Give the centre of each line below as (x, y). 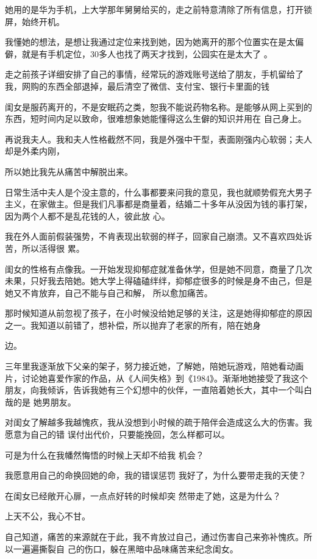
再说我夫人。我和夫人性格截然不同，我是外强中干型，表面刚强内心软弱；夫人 (158, 139)
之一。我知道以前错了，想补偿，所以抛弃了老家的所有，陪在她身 (133, 325)
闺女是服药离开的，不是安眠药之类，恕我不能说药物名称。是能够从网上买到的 (158, 106)
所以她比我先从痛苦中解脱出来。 (69, 171)
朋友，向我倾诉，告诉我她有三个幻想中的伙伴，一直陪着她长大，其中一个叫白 (158, 390)
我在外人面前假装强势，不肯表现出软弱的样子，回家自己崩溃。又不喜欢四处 (154, 236)
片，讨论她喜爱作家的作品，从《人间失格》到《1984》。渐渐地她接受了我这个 (156, 378)
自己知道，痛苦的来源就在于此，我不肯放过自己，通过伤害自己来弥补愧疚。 (154, 536)
